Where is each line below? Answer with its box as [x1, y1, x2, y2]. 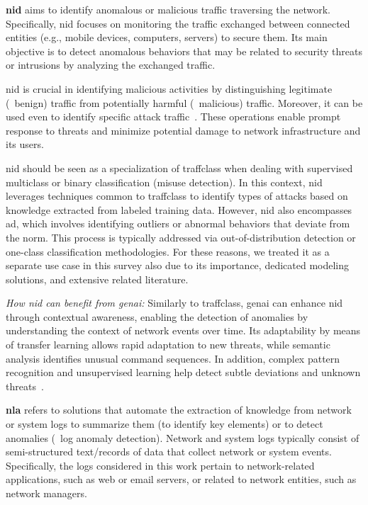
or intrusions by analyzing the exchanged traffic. [6, 57, 216, 72]
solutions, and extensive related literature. [6, 271, 189, 286]
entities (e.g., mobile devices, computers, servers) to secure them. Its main [6, 30, 328, 45]
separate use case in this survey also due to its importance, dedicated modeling [6, 258, 350, 273]
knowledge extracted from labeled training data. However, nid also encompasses [6, 202, 352, 217]
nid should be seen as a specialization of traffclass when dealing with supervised [6, 160, 353, 175]
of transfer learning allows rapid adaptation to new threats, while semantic [6, 337, 330, 352]
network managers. [6, 486, 87, 500]
